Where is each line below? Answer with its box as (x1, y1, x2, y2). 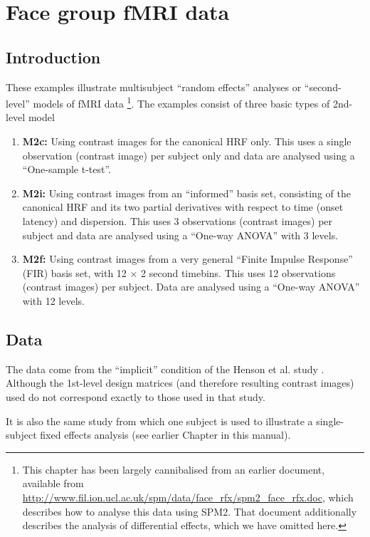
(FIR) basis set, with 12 (22, 265, 127, 280)
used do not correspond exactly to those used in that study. (6, 389, 265, 404)
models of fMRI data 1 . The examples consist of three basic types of (33, 94, 330, 110)
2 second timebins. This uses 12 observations (141, 265, 336, 280)
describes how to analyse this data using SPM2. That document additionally (22, 504, 357, 518)
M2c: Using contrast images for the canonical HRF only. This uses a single (22, 134, 351, 149)
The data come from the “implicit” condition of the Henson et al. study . (6, 361, 324, 376)
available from (22, 476, 84, 491)
